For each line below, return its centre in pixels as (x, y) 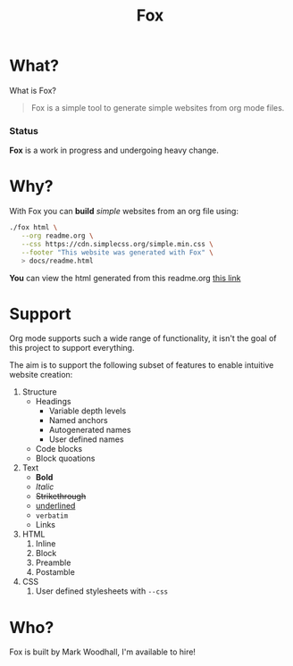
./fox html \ (33, 228)
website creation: (41, 375)
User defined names (86, 439)
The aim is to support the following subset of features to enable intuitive (142, 365)
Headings (53, 402)
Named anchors (79, 420)
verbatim (52, 516)
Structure (39, 392)
